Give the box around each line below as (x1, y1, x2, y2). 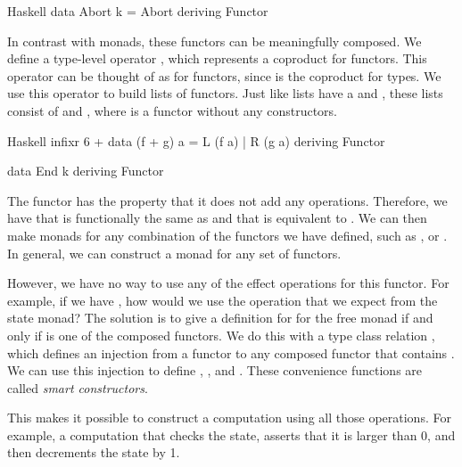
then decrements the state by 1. (7, 443, 180, 462)
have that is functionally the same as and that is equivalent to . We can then (7, 209, 427, 227)
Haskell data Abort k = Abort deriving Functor (7, 2, 268, 20)
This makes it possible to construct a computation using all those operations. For (7, 408, 451, 427)
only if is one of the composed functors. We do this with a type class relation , (7, 325, 435, 344)
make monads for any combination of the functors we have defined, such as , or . (7, 225, 448, 244)
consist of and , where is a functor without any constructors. (7, 101, 337, 119)
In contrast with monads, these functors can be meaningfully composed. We (7, 31, 422, 50)
